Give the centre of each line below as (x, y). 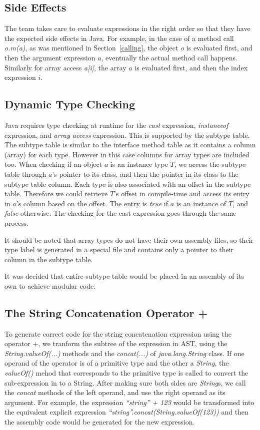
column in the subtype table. (49, 259)
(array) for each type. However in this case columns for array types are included (127, 154)
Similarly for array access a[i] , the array (65, 67)
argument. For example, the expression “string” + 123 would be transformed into (129, 402)
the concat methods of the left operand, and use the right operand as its (115, 392)
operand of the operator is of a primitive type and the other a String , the (117, 363)
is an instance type (139, 164)
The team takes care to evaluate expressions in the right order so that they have (127, 28)
